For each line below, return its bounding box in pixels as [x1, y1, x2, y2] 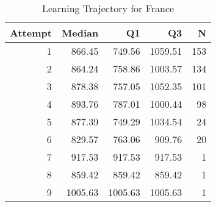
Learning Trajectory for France [41, 1, 175, 15]
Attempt [10, 26, 52, 40]
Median [61, 26, 99, 40]
